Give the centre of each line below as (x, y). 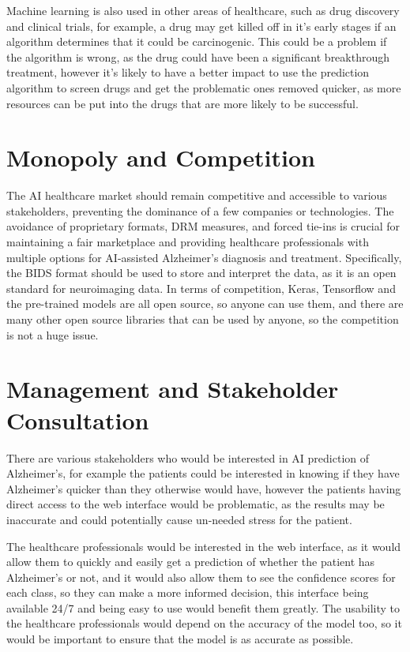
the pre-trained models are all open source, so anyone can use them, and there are (205, 304)
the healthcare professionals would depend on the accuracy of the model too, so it (204, 623)
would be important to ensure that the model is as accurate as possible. (180, 639)
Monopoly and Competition (161, 157)
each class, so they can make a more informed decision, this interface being (188, 592)
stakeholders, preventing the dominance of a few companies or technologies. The (200, 210)
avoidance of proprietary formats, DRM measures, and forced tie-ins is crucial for (203, 226)
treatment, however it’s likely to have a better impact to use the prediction (188, 72)
